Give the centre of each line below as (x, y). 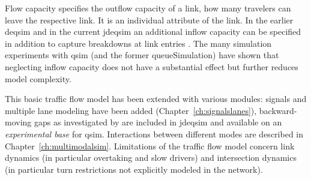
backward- (278, 110)
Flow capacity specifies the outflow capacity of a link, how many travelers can (148, 8)
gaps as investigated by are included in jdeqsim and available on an (158, 122)
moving (18, 122)
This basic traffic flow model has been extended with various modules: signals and (156, 99)
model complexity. (38, 78)
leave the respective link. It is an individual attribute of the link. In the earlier (149, 19)
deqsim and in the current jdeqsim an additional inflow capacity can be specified (153, 31)
